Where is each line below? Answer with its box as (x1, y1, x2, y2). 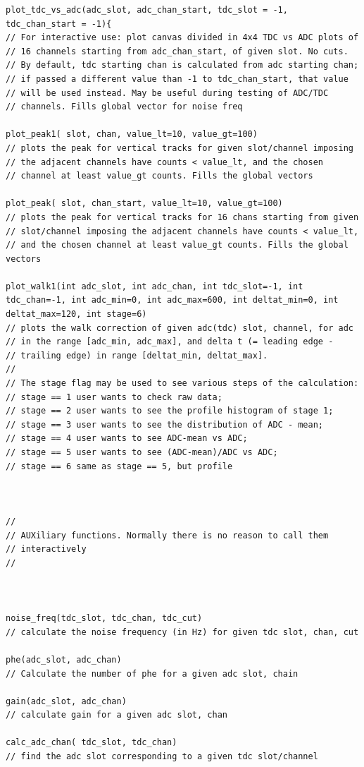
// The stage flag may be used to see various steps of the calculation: (6, 378, 359, 389)
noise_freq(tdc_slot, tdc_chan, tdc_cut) (6, 613, 203, 624)
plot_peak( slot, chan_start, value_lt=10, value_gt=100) (6, 198, 283, 209)
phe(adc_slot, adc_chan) (6, 654, 122, 665)
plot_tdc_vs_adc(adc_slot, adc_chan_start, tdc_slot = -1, (6, 5, 288, 15)
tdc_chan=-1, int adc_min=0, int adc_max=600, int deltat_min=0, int (6, 295, 339, 306)
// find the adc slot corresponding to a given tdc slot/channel (6, 751, 318, 762)
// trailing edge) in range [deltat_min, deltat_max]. (6, 350, 268, 361)
